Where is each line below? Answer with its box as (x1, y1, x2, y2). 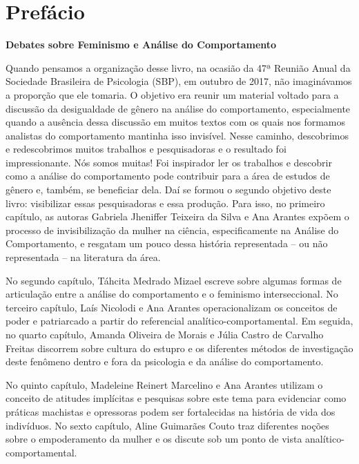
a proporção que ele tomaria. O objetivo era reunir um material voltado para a (6, 87, 339, 101)
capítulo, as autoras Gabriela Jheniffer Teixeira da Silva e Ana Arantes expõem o (6, 209, 349, 224)
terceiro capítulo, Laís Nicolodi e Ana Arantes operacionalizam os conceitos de (6, 300, 338, 314)
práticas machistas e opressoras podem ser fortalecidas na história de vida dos (6, 404, 336, 418)
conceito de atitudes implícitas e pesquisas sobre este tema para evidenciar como (6, 391, 347, 405)
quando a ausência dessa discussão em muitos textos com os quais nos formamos (6, 115, 346, 129)
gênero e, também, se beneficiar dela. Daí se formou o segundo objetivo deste (6, 182, 331, 197)
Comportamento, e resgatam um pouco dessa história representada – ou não (6, 236, 328, 251)
